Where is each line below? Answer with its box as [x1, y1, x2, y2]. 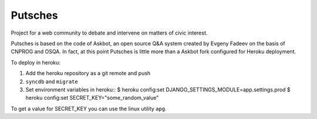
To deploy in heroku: [11, 59, 61, 66]
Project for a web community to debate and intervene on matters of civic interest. [11, 29, 208, 36]
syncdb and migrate [25, 78, 79, 85]
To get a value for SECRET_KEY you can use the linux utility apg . [11, 105, 167, 112]
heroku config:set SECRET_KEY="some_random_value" [25, 94, 159, 101]
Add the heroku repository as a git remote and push [25, 70, 151, 77]
